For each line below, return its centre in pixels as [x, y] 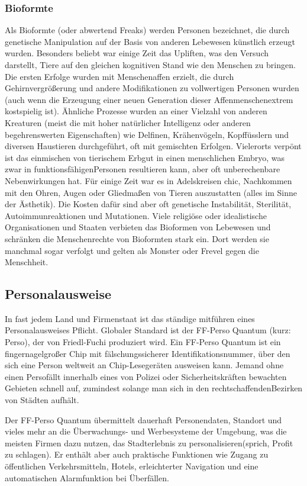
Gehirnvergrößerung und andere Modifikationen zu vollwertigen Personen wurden [152, 88]
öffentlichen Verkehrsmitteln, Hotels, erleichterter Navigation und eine [132, 466]
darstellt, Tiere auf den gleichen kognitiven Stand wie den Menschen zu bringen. [150, 65]
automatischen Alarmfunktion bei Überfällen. [87, 477]
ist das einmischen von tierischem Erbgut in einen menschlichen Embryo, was [145, 157]
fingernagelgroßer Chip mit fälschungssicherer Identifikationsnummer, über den [148, 353]
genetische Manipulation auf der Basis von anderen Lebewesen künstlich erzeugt [150, 41]
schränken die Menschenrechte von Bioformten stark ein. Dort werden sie [137, 238]
